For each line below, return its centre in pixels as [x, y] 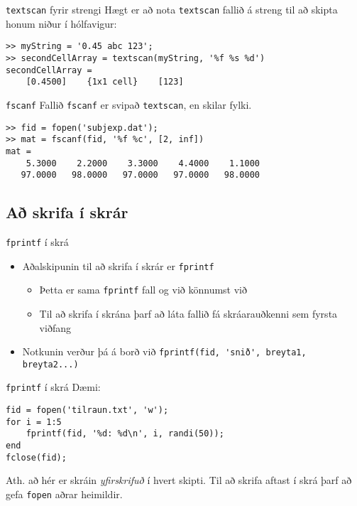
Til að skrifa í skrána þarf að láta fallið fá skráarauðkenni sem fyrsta [188, 313]
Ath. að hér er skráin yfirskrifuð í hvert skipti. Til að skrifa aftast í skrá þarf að [179, 480]
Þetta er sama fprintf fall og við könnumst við [143, 290]
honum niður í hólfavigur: [61, 23]
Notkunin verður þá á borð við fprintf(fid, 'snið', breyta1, [164, 351]
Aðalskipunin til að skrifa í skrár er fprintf [118, 265]
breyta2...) [50, 364]
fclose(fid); [36, 457]
